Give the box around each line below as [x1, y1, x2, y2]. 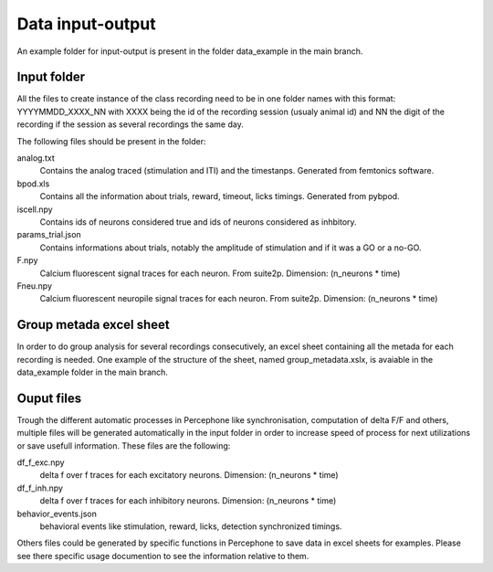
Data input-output [16, 14, 156, 34]
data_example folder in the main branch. [16, 366, 169, 377]
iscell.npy [16, 204, 54, 215]
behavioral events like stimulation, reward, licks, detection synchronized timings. [39, 521, 342, 532]
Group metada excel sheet [16, 317, 170, 333]
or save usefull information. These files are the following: [16, 440, 231, 451]
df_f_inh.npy [16, 482, 64, 493]
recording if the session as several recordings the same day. [16, 119, 244, 130]
